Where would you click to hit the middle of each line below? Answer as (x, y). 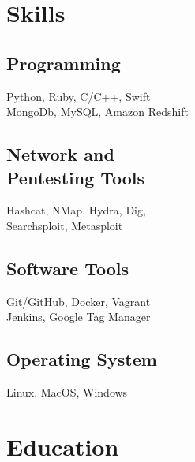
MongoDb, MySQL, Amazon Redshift (97, 112)
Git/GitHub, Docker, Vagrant (79, 301)
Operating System (82, 359)
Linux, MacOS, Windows (67, 392)
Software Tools (68, 268)
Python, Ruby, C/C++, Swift (79, 96)
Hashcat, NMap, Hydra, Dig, (76, 210)
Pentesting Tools (76, 177)
